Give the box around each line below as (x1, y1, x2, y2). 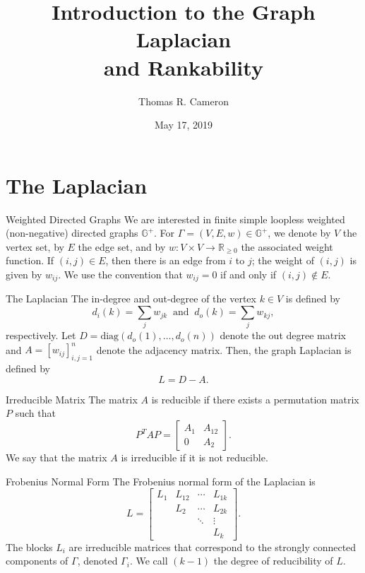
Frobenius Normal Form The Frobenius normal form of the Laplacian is (6, 473, 316, 488)
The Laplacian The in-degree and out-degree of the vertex (6, 291, 256, 306)
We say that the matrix (6, 450, 107, 465)
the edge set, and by (78, 239, 166, 254)
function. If (6, 253, 54, 268)
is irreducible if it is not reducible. (121, 450, 268, 465)
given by (6, 267, 42, 281)
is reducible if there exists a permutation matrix (151, 391, 359, 406)
